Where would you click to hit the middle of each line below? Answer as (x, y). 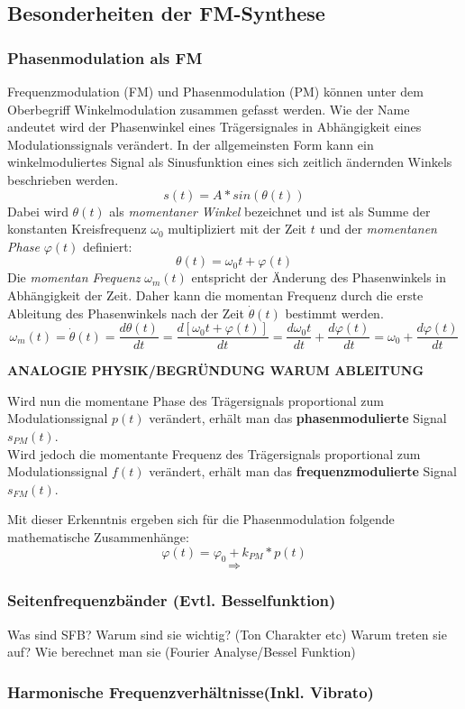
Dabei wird (38, 211)
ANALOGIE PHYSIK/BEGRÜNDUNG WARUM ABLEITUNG (216, 370)
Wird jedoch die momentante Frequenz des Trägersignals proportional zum (214, 453)
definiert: (107, 246)
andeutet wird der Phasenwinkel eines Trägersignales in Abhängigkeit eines (214, 127)
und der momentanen (378, 229)
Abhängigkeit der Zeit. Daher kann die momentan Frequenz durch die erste (215, 295)
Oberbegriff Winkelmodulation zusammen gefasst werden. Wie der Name (209, 109)
